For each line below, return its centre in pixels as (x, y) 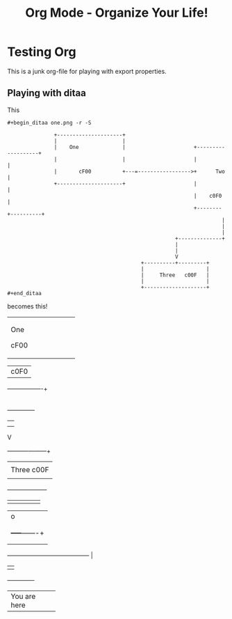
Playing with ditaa (47, 93)
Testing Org (42, 52)
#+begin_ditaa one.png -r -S (49, 123)
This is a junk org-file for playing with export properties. (87, 71)
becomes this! (27, 306)
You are (23, 596)
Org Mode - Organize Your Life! (117, 13)
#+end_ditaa (24, 293)
